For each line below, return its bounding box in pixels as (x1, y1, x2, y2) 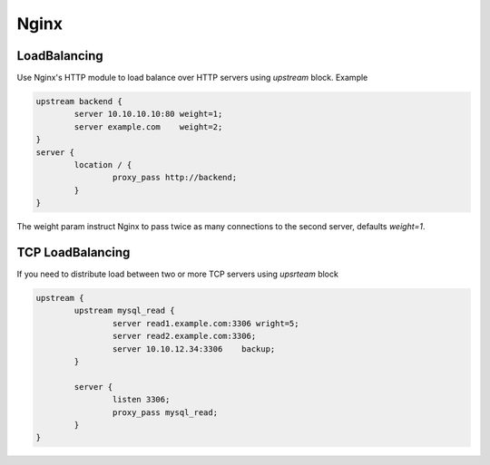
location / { (73, 160, 132, 170)
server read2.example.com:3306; (112, 331, 257, 342)
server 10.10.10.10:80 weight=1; (73, 109, 223, 120)
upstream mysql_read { (73, 305, 176, 316)
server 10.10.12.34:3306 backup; (112, 344, 276, 354)
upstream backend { (35, 96, 122, 107)
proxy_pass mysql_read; (112, 407, 218, 417)
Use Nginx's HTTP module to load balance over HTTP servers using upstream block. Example (16, 73, 368, 83)
